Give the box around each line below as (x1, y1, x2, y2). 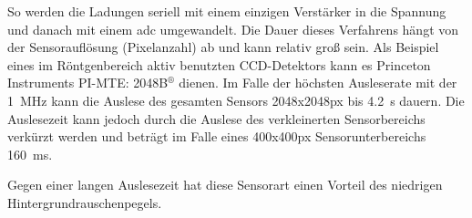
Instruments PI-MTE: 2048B (7, 73, 169, 92)
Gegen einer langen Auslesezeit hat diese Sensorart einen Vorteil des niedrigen (7, 175, 443, 194)
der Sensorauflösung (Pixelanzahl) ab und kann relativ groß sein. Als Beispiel (7, 37, 439, 57)
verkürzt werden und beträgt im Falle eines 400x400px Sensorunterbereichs (7, 127, 426, 146)
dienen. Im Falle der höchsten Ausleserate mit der (179, 73, 457, 92)
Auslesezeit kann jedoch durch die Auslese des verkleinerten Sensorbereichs (7, 109, 426, 128)
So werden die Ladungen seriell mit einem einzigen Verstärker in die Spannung (7, 2, 446, 20)
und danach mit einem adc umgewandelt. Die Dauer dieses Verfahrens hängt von (7, 19, 459, 38)
